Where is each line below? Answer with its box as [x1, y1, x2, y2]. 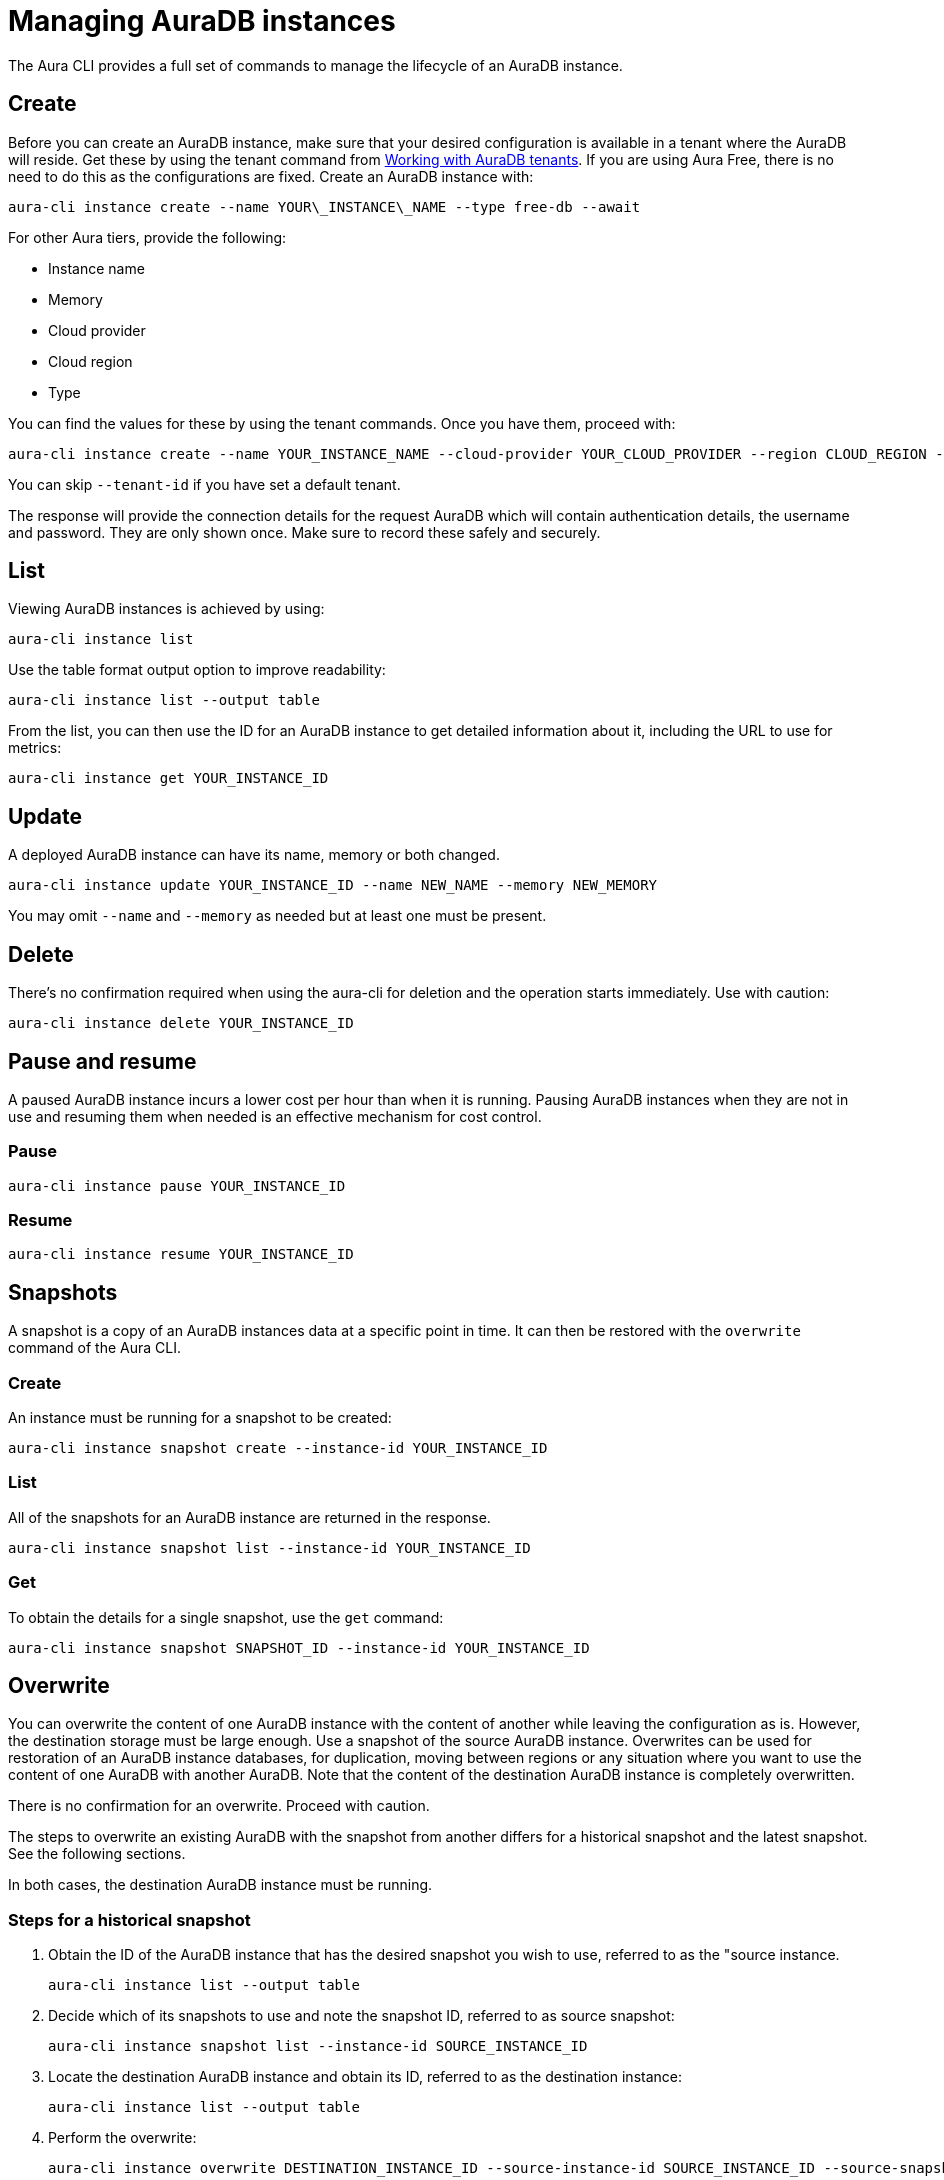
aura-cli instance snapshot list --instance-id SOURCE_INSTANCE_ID [48, 2038, 588, 2055]
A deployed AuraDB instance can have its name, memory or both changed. [8, 846, 500, 864]
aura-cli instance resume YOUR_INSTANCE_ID [8, 1246, 354, 1263]
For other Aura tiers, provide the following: [8, 228, 287, 246]
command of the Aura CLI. [8, 1339, 181, 1357]
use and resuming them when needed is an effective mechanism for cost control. [8, 1107, 542, 1125]
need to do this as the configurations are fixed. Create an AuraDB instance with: [8, 167, 534, 185]
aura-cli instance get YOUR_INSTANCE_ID [8, 770, 329, 787]
